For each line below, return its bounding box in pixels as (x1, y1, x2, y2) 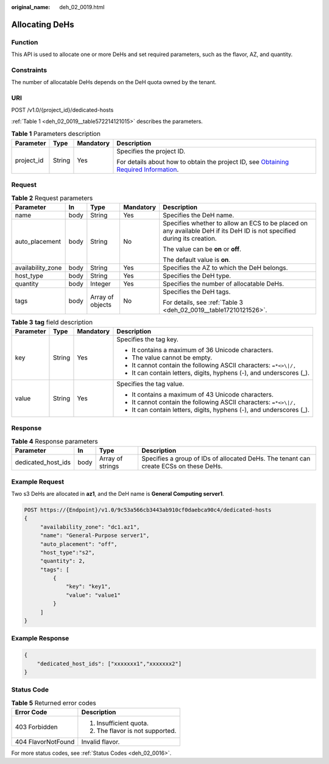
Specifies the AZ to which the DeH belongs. (162, 263, 288, 272)
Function (11, 38, 38, 46)
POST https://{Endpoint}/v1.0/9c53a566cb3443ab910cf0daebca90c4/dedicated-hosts (24, 506, 272, 513)
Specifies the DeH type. (162, 271, 232, 280)
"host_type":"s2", (40, 549, 96, 556)
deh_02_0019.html (59, 4, 105, 10)
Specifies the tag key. (116, 335, 179, 344)
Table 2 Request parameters (11, 194, 93, 202)
